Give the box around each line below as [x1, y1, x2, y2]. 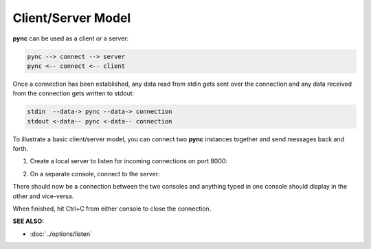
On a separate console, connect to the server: [30, 169, 160, 178]
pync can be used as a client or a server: [12, 34, 129, 43]
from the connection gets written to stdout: [12, 89, 135, 97]
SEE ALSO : [12, 217, 45, 226]
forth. [12, 145, 29, 153]
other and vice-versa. [12, 192, 74, 200]
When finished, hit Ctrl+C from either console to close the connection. [12, 204, 212, 213]
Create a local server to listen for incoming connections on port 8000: [30, 157, 228, 165]
